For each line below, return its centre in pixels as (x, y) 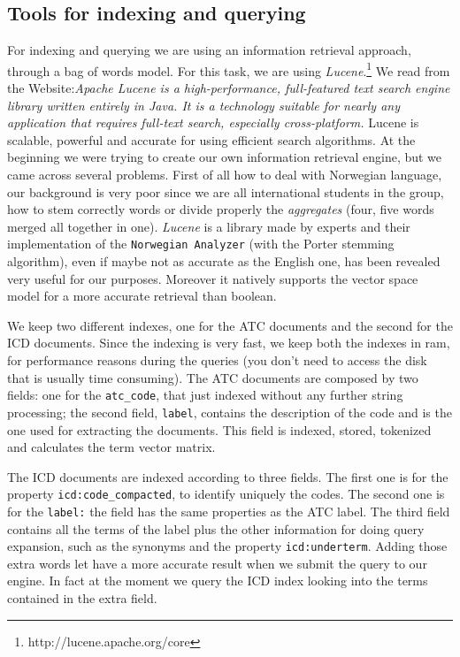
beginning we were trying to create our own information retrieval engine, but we (225, 157)
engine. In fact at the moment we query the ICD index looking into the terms (218, 581)
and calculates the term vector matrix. (111, 447)
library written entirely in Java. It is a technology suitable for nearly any (203, 105)
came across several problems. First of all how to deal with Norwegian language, (225, 175)
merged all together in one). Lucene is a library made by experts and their (209, 226)
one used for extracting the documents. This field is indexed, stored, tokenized (219, 429)
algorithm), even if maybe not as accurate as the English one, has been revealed (224, 261)
